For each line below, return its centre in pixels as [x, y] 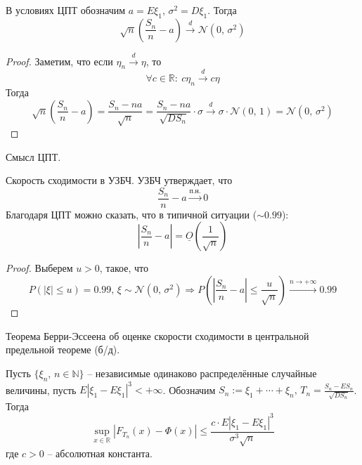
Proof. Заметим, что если [59, 61]
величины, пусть [41, 389]
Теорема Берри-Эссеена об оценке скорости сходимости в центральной [157, 335]
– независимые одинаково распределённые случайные [202, 373]
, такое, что [124, 268]
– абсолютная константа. [100, 453]
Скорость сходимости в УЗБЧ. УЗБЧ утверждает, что [119, 180]
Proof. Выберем [39, 268]
